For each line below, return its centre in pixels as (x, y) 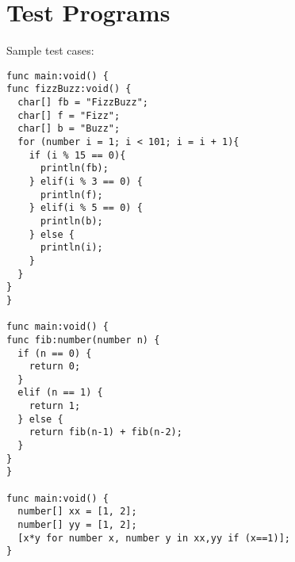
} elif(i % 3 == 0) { (86, 181)
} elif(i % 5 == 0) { (86, 208)
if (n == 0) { (55, 353)
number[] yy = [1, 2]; (77, 525)
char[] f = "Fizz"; (69, 115)
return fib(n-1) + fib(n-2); (105, 432)
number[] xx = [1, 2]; (77, 512)
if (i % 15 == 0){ (77, 155)
